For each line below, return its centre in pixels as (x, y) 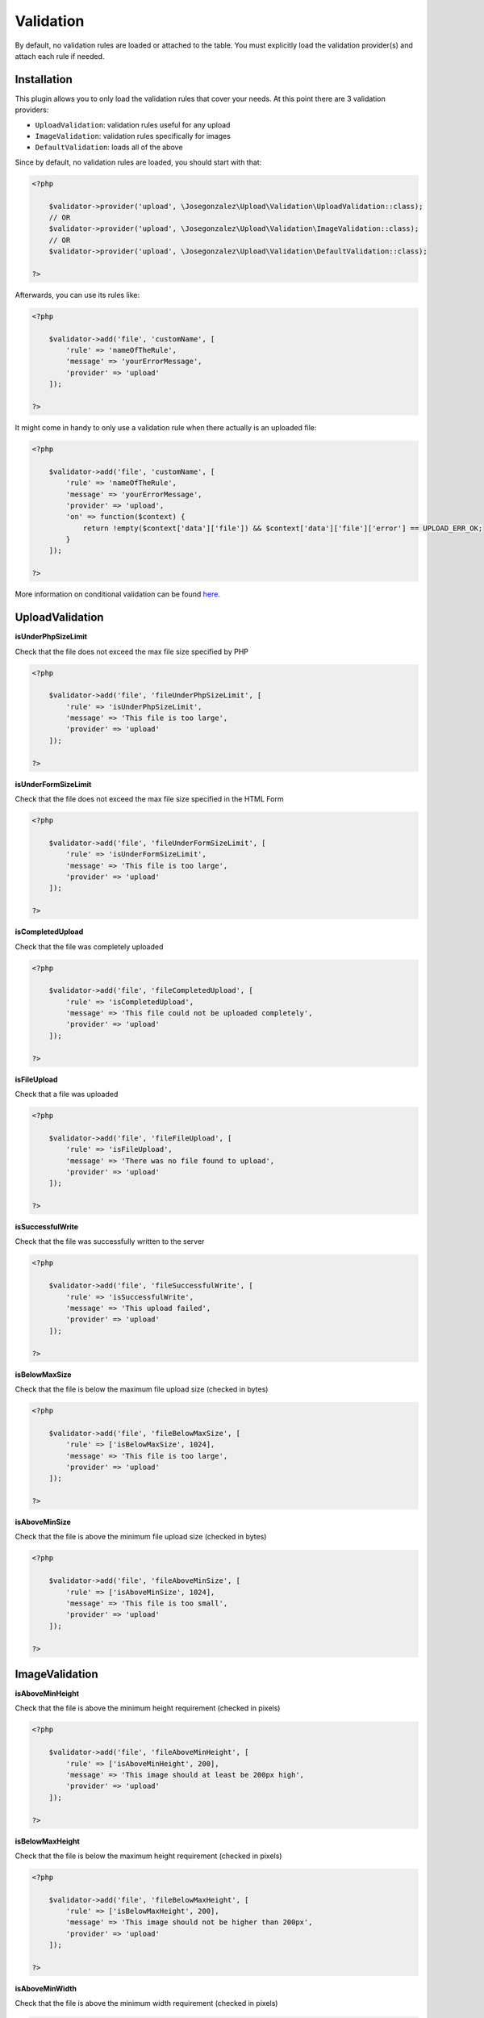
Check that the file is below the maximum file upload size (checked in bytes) (142, 1389)
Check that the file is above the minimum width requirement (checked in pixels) (146, 2003)
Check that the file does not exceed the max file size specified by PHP (132, 651)
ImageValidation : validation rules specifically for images (133, 136)
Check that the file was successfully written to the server (110, 1241)
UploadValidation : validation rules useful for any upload (133, 124)
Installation (44, 80)
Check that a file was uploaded (67, 1094)
